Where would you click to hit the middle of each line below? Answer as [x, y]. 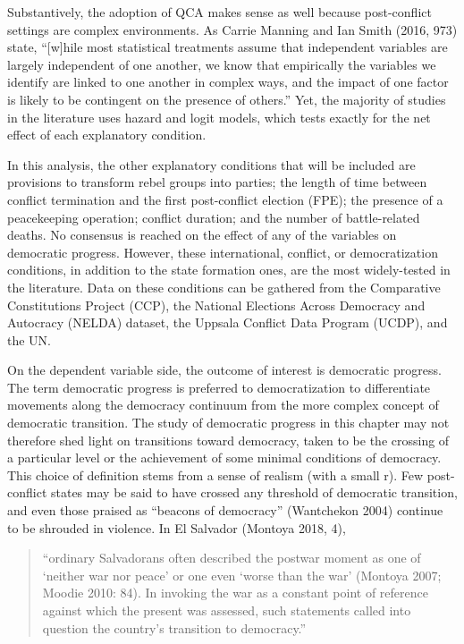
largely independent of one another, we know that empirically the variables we [222, 64]
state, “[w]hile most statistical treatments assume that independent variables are [228, 47]
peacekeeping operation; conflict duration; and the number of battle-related [214, 217]
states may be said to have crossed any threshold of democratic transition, [254, 492]
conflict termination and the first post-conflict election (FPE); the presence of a [225, 199]
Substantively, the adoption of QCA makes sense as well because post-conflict [219, 12]
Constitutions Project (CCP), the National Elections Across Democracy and [216, 305]
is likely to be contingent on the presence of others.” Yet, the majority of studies [227, 99]
